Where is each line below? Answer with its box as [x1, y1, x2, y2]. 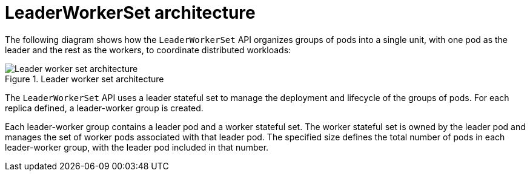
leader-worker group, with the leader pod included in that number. [5, 142, 269, 152]
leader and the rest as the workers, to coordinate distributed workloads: [5, 44, 291, 55]
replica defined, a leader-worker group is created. [5, 102, 204, 113]
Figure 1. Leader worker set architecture [5, 73, 164, 84]
